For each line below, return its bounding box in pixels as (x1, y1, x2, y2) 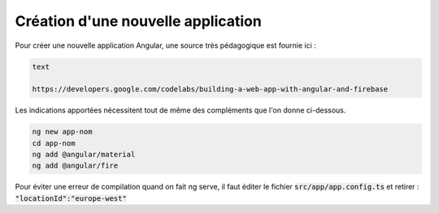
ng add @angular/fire (32, 161, 119, 170)
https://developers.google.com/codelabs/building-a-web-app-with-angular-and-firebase (32, 85, 389, 94)
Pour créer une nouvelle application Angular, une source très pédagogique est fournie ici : (15, 40, 316, 50)
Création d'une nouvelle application (15, 12, 262, 30)
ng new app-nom (32, 127, 93, 137)
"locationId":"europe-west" (15, 194, 128, 202)
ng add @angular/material (32, 150, 136, 160)
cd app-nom (32, 138, 76, 147)
